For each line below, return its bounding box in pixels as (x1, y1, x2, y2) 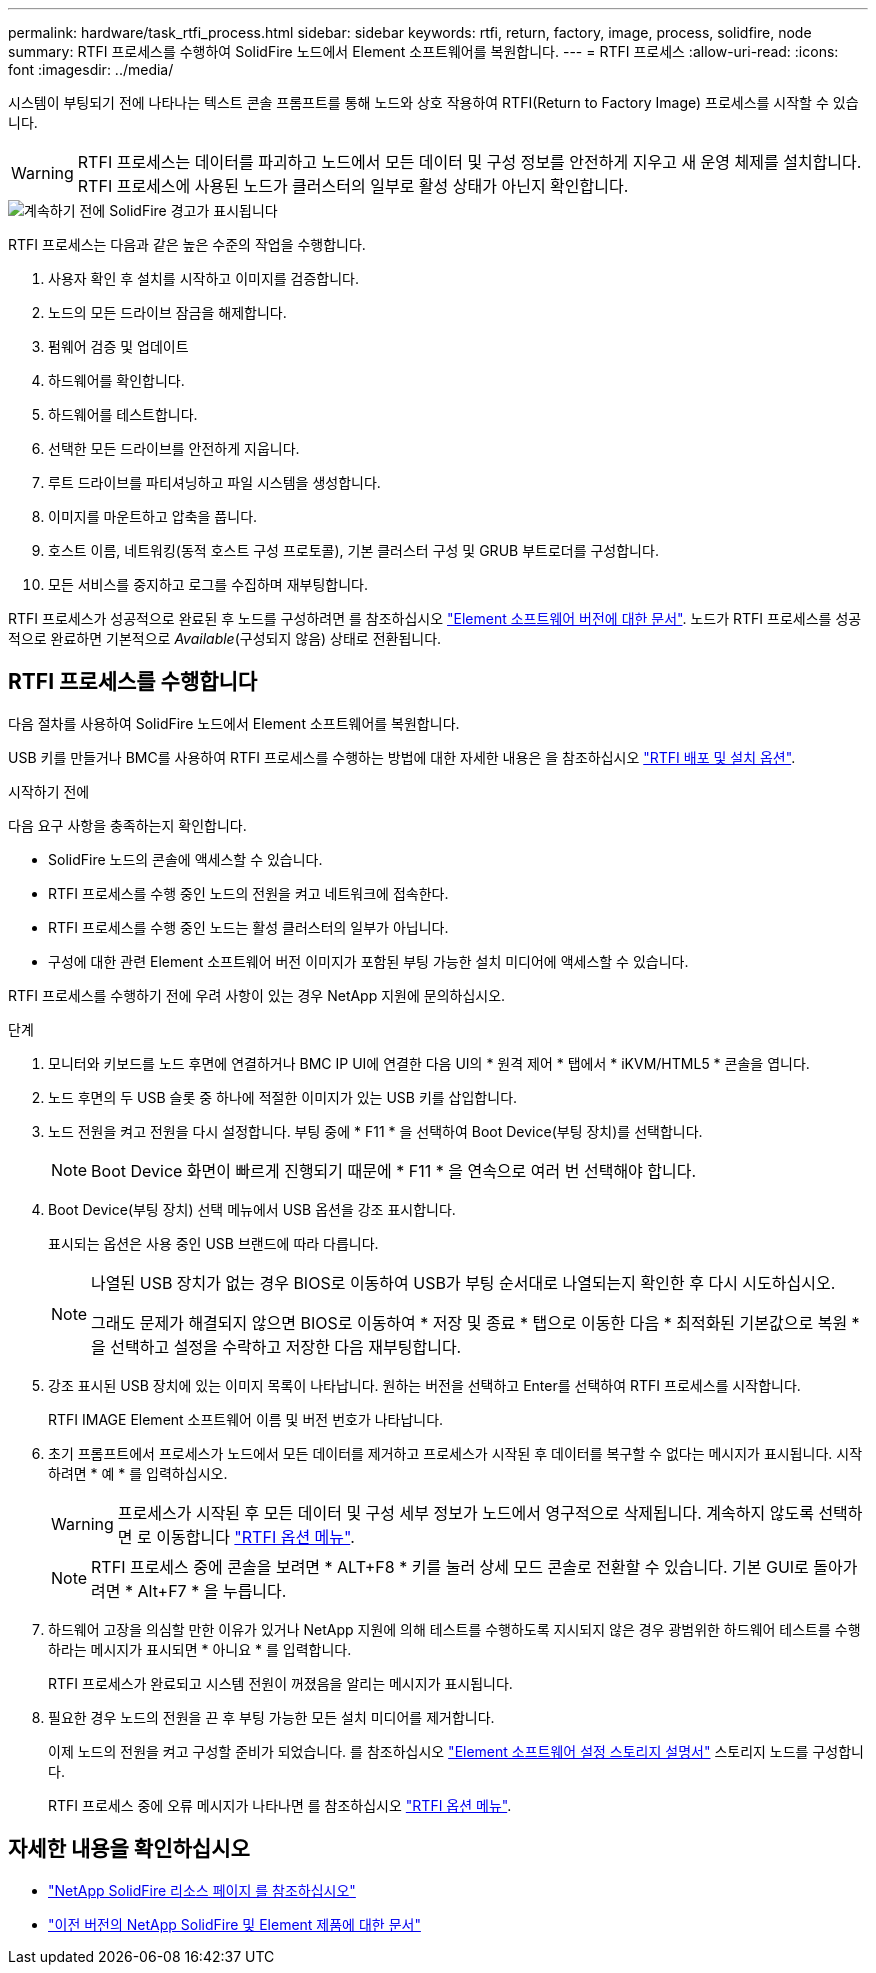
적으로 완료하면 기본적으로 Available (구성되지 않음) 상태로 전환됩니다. (8, 630, 442, 647)
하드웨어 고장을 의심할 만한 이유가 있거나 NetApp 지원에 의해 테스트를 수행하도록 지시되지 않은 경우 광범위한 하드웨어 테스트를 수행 (48, 1620, 861, 1638)
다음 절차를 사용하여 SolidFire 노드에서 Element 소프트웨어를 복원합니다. (8, 714, 460, 732)
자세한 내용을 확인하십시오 (8, 1836, 250, 1862)
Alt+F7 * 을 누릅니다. (137, 1580, 287, 1601)
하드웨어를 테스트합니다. (48, 406, 198, 423)
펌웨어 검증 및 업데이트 (48, 338, 189, 355)
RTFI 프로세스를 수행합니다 (8, 669, 258, 695)
